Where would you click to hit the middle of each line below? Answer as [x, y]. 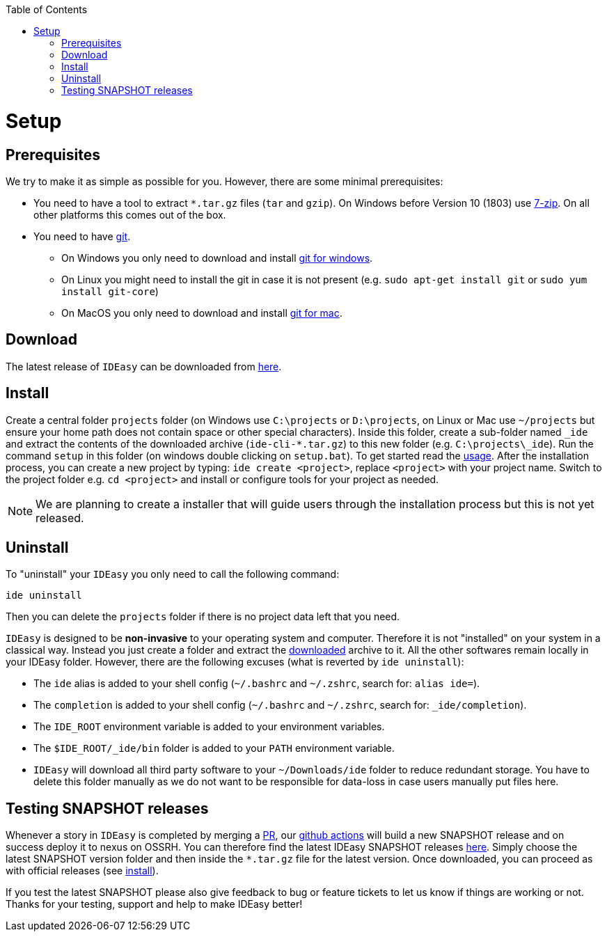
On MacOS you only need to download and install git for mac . [202, 313]
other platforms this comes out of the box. [130, 214]
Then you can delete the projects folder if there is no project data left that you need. [203, 617]
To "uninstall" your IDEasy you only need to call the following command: [173, 574]
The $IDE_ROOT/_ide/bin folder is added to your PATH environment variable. [214, 748]
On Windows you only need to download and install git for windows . [217, 258]
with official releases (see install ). [82, 871]
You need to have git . [82, 236]
